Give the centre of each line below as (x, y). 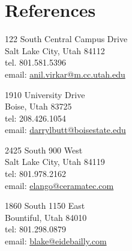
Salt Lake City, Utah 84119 (55, 162)
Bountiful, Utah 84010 (46, 217)
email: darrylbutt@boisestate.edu (65, 130)
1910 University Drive (45, 94)
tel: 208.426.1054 (35, 118)
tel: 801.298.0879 (35, 229)
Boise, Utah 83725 (38, 106)
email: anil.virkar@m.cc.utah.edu (65, 74)
